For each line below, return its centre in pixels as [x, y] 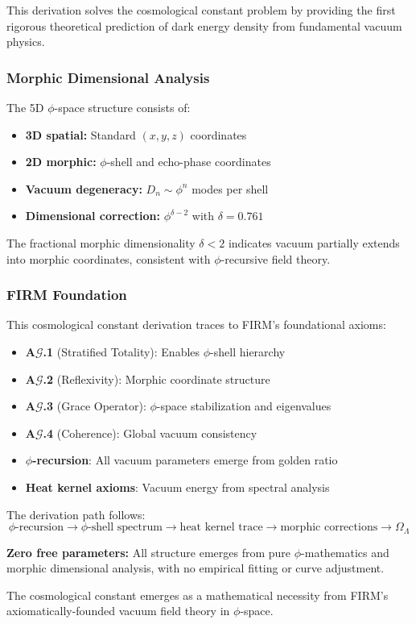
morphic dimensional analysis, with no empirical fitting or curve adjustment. [196, 568]
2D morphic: [61, 162]
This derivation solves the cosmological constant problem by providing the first [201, 10]
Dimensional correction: [93, 216]
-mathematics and [345, 552]
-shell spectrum [125, 528]
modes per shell [230, 188]
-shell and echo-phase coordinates [189, 162]
